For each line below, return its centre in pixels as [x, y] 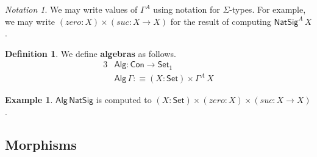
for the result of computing [221, 21]
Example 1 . [29, 100]
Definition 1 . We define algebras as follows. [91, 53]
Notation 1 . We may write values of [71, 9]
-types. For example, [268, 9]
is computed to [124, 100]
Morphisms [41, 144]
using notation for [187, 9]
